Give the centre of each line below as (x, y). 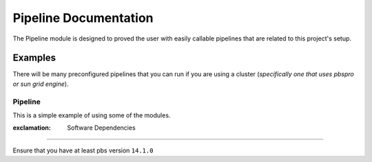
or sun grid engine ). (41, 84)
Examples (34, 58)
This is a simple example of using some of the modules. (92, 115)
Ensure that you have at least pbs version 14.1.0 (83, 150)
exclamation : (32, 128)
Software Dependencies (101, 128)
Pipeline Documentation (83, 18)
